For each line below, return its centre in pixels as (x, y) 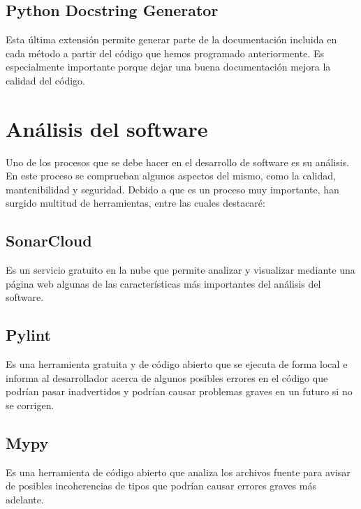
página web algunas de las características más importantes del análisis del (163, 283)
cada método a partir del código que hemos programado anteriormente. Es (165, 53)
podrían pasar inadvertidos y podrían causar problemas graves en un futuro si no (179, 391)
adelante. (25, 500)
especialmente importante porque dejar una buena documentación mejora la (168, 67)
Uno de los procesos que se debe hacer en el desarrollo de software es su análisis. (178, 162)
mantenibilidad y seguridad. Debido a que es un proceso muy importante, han (172, 189)
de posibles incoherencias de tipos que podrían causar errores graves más (161, 486)
